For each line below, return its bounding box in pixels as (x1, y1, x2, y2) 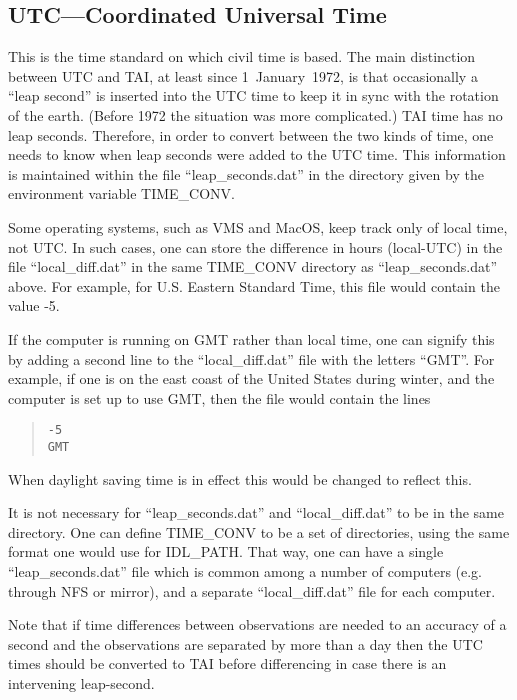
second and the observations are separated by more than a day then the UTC (8, 633, 483, 654)
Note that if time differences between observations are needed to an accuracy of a (8, 614, 507, 635)
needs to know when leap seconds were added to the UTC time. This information (8, 144, 506, 165)
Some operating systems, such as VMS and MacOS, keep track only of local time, (8, 216, 508, 237)
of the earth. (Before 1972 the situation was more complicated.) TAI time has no (8, 104, 503, 125)
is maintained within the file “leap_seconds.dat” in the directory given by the (8, 163, 484, 184)
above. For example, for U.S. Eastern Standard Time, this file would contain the (8, 275, 500, 296)
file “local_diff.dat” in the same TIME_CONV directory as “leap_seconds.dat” (8, 256, 498, 277)
